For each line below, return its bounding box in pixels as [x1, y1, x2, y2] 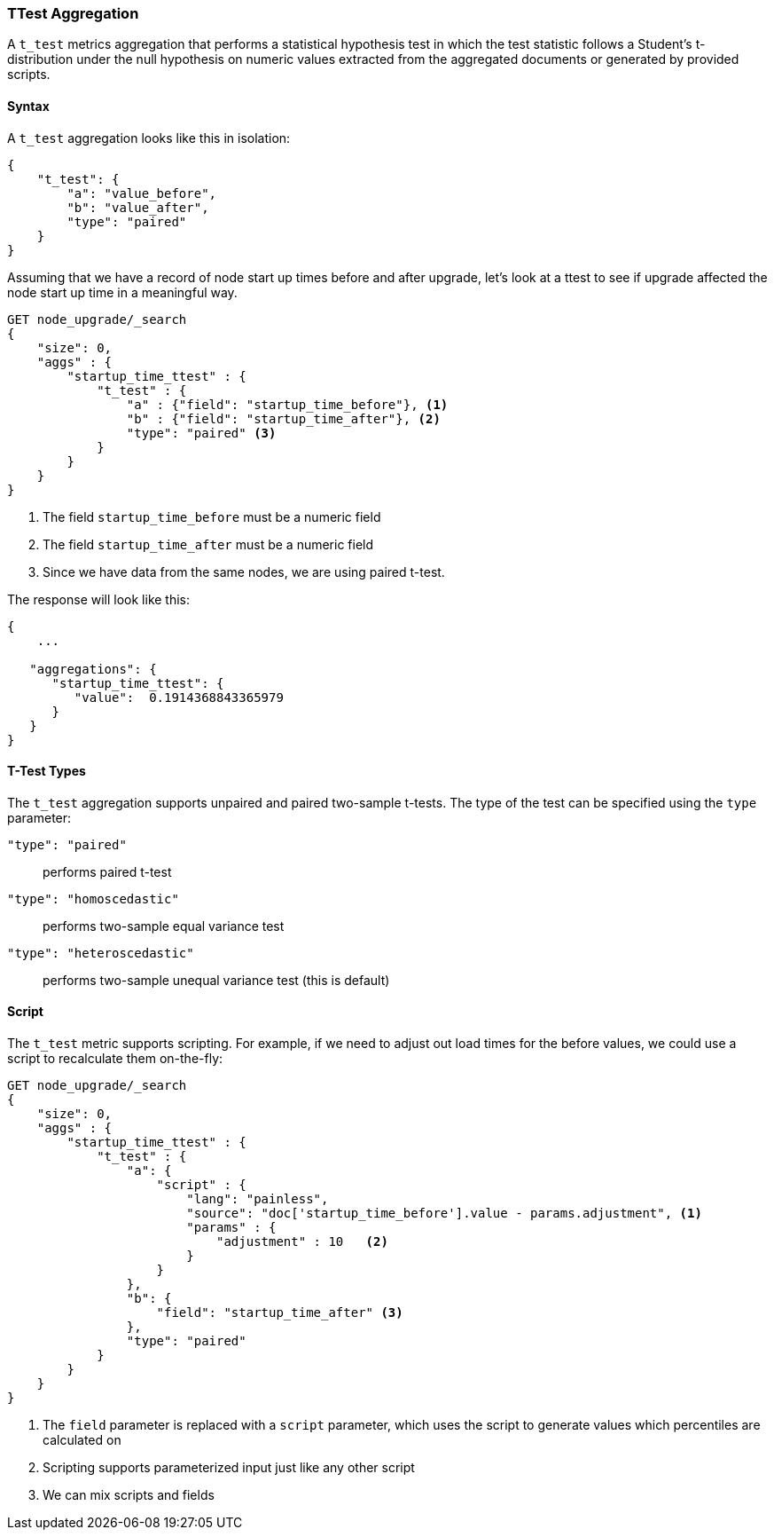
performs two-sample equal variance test [43, 918, 285, 934]
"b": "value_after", [66, 200, 209, 215]
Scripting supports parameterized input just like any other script [43, 1460, 415, 1476]
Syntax [7, 98, 50, 114]
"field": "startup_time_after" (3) [156, 1305, 403, 1320]
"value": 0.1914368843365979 [74, 690, 284, 705]
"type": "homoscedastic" [7, 891, 179, 906]
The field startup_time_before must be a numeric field [43, 508, 381, 524]
